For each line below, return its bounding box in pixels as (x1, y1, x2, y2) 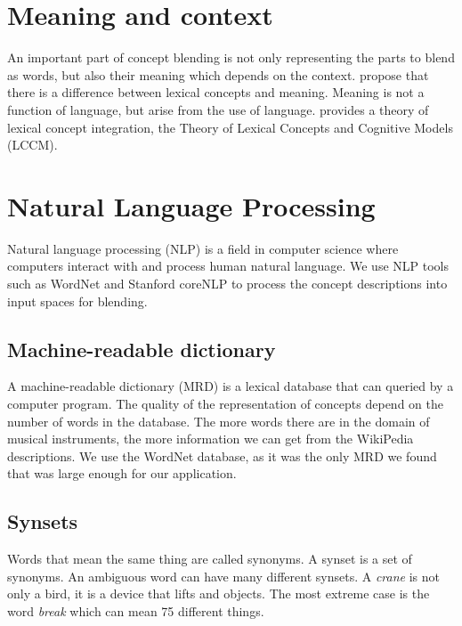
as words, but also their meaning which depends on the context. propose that (7, 65, 429, 84)
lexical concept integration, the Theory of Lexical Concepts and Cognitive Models (7, 118, 453, 136)
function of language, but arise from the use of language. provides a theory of (7, 100, 429, 118)
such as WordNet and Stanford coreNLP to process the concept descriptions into (7, 274, 448, 292)
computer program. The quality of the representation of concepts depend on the (7, 394, 443, 412)
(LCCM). (7, 135, 58, 154)
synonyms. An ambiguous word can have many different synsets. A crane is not (7, 566, 440, 585)
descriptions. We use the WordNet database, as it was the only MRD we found (7, 446, 437, 465)
